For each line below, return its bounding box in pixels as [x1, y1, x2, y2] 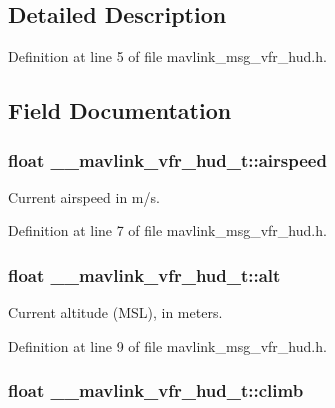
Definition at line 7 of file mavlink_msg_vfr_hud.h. [8, 220, 327, 241]
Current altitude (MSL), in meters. [8, 302, 223, 323]
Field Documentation [8, 95, 232, 126]
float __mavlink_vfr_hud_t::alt [8, 262, 281, 287]
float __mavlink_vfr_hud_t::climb [8, 378, 304, 403]
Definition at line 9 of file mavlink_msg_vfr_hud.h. [8, 335, 327, 356]
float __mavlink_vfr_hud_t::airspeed [8, 147, 327, 172]
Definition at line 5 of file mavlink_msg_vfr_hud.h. [8, 46, 327, 67]
